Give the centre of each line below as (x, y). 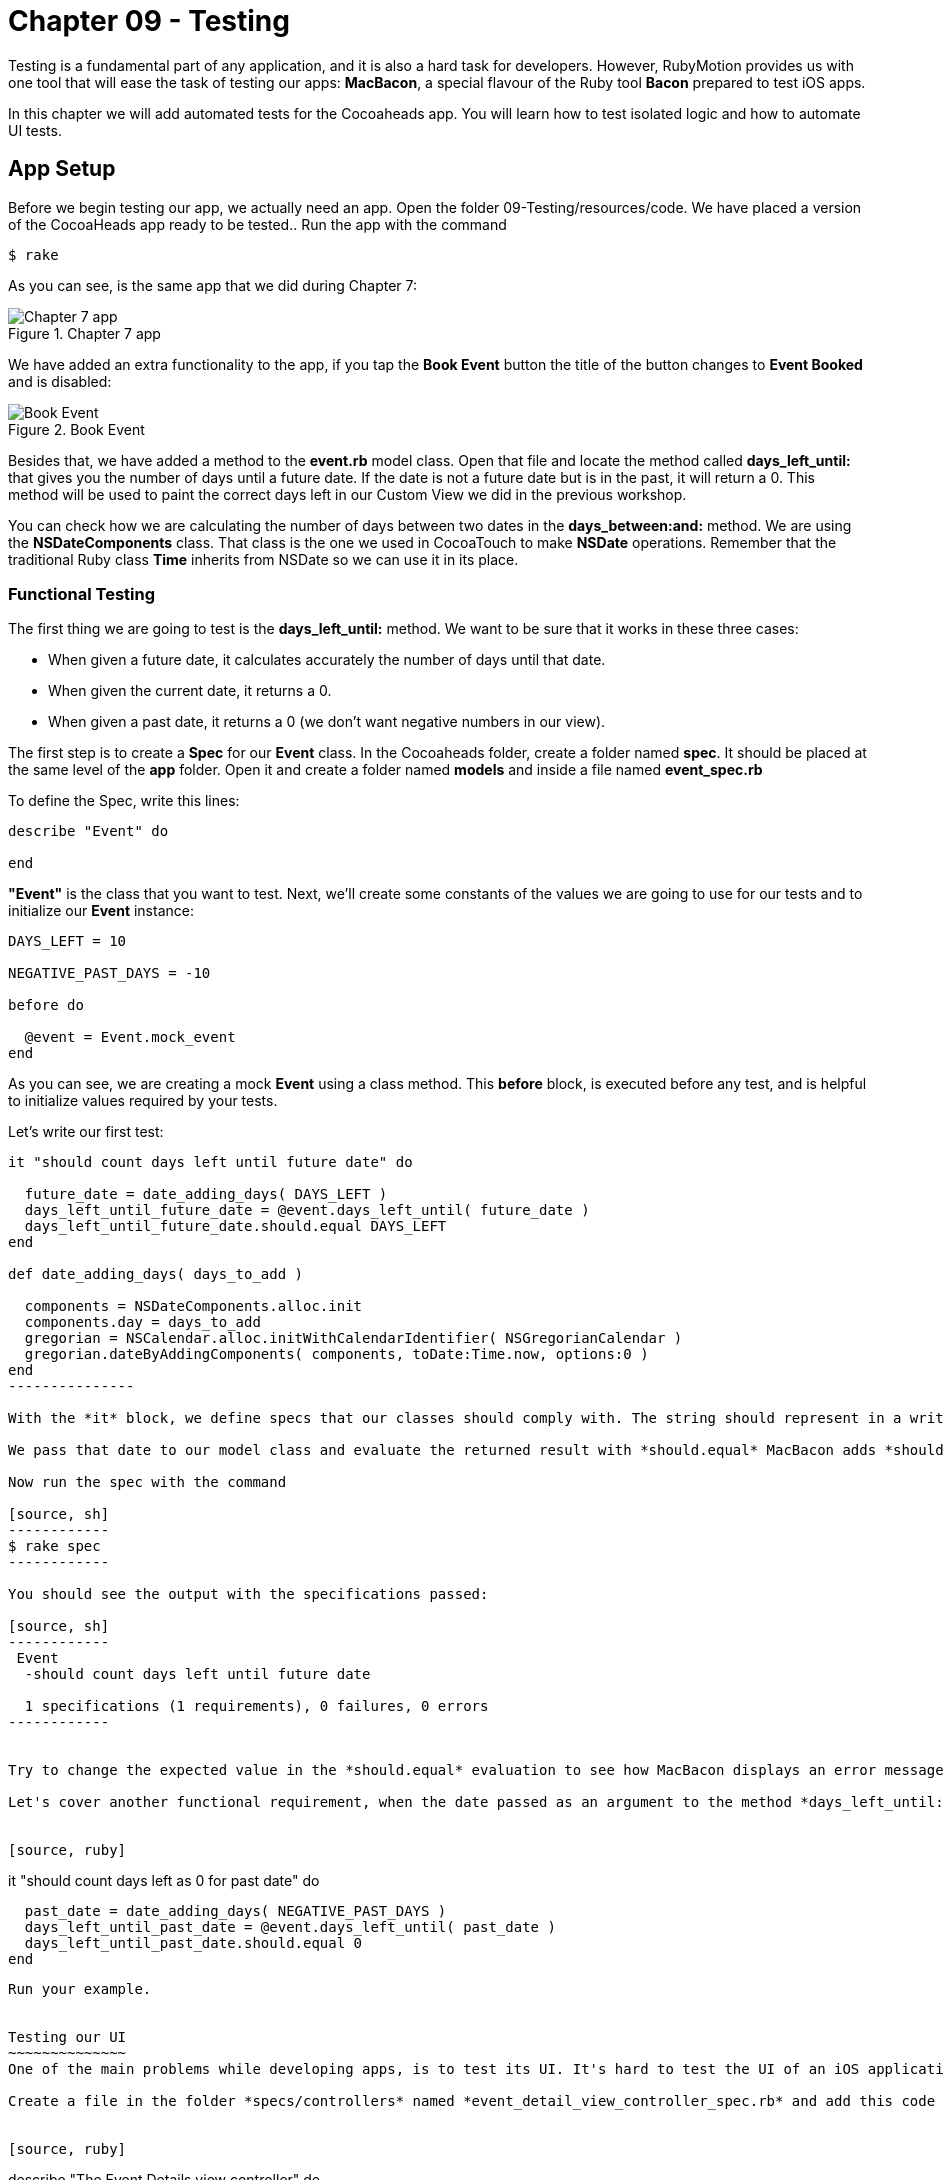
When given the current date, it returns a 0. (190, 691)
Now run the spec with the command (147, 1482)
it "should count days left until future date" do (210, 1162)
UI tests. (35, 130)
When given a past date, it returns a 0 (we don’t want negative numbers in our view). (327, 722)
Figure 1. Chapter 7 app (84, 333)
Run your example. (80, 1989)
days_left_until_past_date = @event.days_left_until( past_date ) (290, 1927)
